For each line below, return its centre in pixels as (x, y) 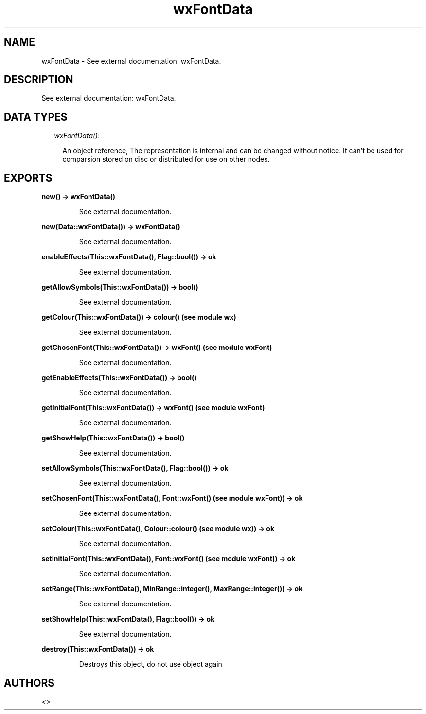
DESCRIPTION (39, 80)
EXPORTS (28, 178)
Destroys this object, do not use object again (151, 664)
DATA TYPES (36, 117)
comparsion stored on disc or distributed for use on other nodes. (166, 159)
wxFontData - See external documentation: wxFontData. (131, 61)
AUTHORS (29, 683)
